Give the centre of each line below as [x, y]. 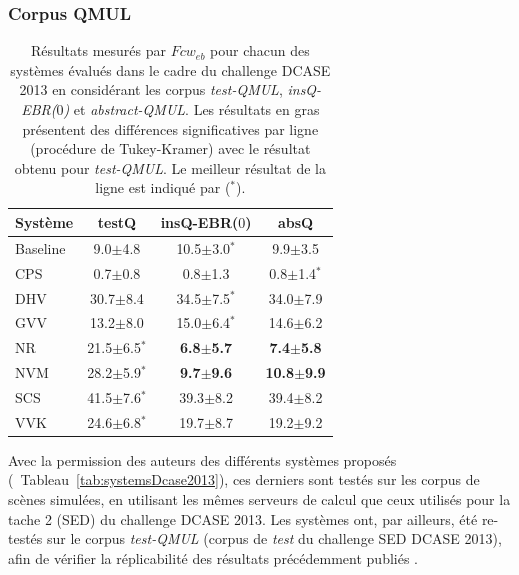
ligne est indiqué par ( [163, 187]
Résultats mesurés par [98, 50]
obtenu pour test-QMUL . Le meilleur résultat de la [170, 167]
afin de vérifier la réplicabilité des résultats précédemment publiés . [213, 557]
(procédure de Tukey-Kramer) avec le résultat [170, 148]
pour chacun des [260, 50]
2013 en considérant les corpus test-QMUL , [151, 89]
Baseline [40, 247]
